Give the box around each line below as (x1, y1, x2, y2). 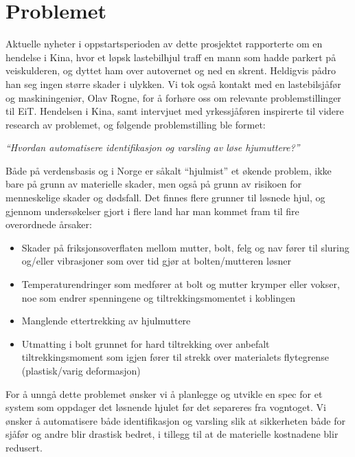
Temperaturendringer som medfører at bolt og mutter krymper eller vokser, (21, 277, 340, 291)
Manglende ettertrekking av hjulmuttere (21, 313, 191, 328)
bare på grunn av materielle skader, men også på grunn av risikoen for (5, 177, 302, 191)
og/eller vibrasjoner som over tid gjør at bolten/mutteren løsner (21, 254, 291, 268)
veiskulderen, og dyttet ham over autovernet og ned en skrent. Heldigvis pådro (5, 63, 336, 78)
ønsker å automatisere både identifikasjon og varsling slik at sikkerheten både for (5, 413, 345, 427)
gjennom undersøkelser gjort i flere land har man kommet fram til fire (5, 203, 299, 218)
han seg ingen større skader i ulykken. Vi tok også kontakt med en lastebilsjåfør (5, 76, 341, 91)
